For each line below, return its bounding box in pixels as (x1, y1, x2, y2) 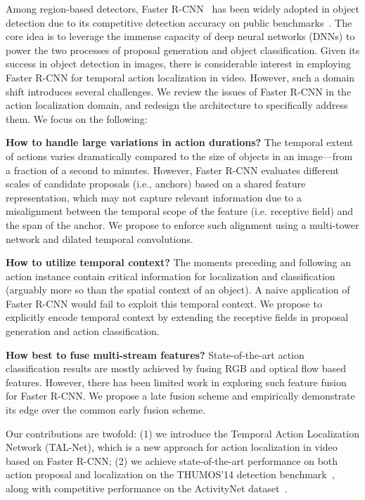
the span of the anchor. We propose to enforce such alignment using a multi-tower (6, 217, 359, 232)
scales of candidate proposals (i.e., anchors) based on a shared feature (6, 176, 306, 191)
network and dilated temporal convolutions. (6, 231, 193, 246)
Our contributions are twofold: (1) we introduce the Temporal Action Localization (6, 426, 359, 440)
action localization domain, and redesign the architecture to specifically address (6, 98, 348, 112)
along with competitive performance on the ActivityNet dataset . (6, 481, 288, 495)
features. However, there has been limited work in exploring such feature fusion (6, 374, 347, 389)
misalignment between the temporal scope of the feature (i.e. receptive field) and (6, 204, 354, 218)
